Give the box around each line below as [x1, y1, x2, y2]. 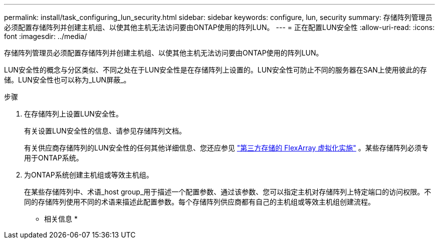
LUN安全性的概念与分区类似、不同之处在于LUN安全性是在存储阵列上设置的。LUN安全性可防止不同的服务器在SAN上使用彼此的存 [4, 65, 427, 74]
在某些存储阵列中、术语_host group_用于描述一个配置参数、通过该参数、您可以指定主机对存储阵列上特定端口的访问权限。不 [24, 187, 431, 196]
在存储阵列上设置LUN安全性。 [24, 109, 123, 118]
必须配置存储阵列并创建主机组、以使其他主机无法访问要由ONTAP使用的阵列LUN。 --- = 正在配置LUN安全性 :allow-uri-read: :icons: [4, 23, 435, 31]
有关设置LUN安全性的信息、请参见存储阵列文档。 [24, 126, 186, 135]
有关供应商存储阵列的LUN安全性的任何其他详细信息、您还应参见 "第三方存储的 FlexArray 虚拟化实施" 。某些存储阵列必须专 [24, 143, 428, 152]
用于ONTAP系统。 [24, 153, 83, 162]
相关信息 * [44, 214, 78, 223]
